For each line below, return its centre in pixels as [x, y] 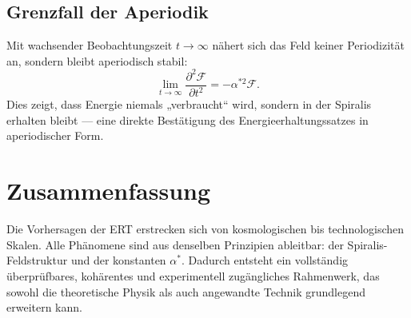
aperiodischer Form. [55, 135]
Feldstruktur [37, 260]
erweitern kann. [44, 307]
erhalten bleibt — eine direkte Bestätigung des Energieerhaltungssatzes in [188, 119]
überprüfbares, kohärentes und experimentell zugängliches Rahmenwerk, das [193, 275]
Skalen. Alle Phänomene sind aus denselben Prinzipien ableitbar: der [175, 244]
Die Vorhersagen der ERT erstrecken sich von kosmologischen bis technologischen [205, 229]
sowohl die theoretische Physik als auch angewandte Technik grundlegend [186, 291]
